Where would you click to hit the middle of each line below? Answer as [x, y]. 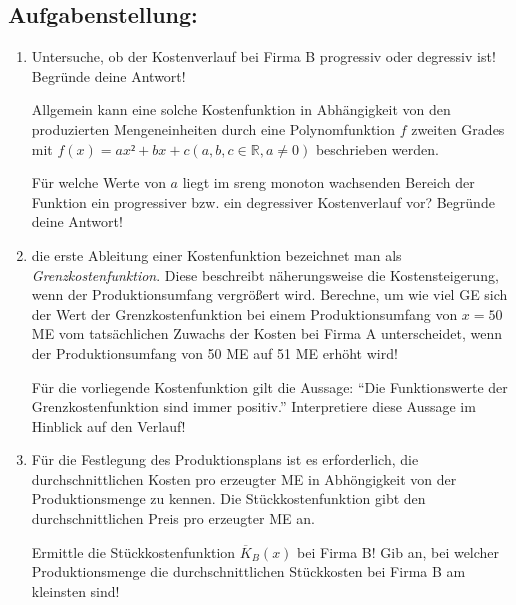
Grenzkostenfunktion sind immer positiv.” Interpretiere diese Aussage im [253, 406]
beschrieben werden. [377, 148]
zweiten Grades [458, 128]
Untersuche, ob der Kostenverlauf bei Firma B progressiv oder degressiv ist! [263, 56]
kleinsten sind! [75, 590]
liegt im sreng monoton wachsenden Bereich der [328, 182]
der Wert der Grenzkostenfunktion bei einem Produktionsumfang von [244, 313]
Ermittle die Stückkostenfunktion [133, 551]
